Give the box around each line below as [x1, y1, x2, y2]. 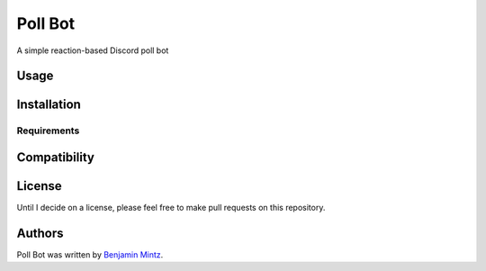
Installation [16, 97, 81, 113]
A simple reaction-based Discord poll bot [16, 45, 169, 56]
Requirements [16, 124, 80, 137]
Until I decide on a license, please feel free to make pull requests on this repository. [16, 203, 326, 213]
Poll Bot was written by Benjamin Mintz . [16, 248, 164, 260]
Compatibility [16, 149, 94, 165]
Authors [16, 225, 64, 240]
